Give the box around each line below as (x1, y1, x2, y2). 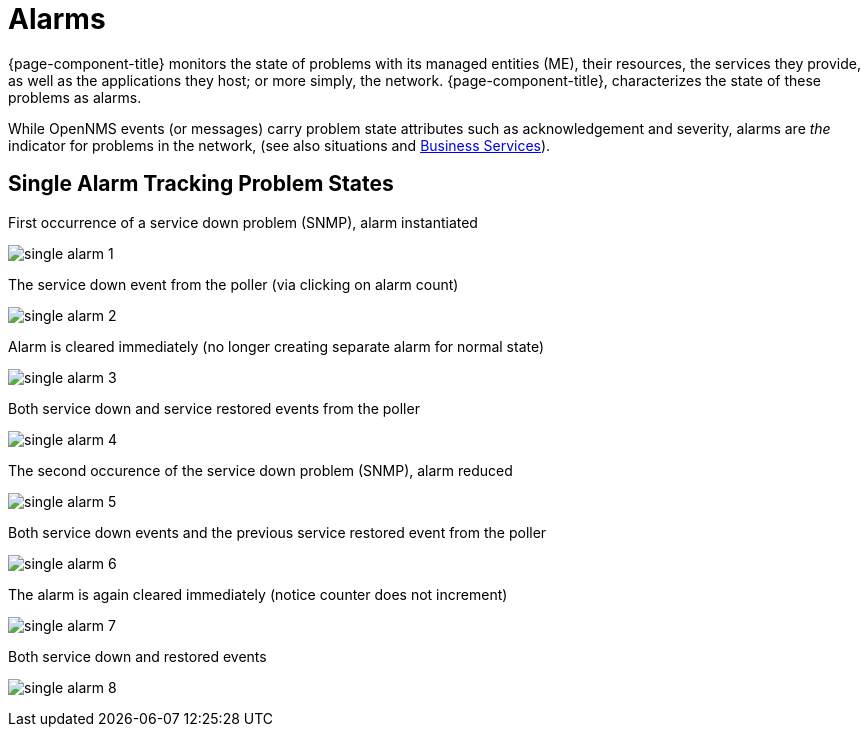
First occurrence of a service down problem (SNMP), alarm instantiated (8, 213, 478, 231)
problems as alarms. (8, 88, 142, 106)
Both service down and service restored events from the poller (8, 399, 420, 417)
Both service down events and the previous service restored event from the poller (8, 523, 547, 541)
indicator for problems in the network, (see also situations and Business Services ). (8, 136, 551, 154)
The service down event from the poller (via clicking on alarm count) (8, 275, 459, 293)
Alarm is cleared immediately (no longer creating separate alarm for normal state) (8, 337, 545, 355)
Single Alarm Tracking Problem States (8, 171, 394, 197)
